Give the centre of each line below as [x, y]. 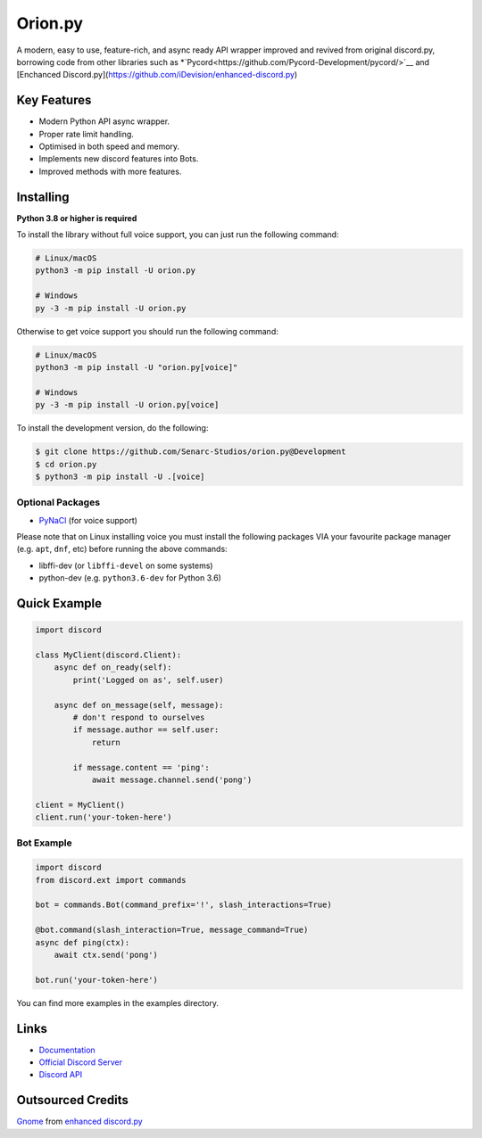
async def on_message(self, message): [139, 705]
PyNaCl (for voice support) [88, 520]
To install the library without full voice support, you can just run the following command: [178, 235]
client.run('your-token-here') [104, 817]
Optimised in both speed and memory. [109, 146]
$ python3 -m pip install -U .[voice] [120, 476]
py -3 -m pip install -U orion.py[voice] [127, 405]
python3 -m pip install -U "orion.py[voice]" [137, 367]
